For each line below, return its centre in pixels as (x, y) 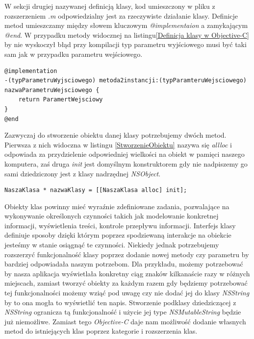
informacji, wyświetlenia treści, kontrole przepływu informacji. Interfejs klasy (120, 225)
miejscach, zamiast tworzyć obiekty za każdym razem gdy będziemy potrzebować (126, 283)
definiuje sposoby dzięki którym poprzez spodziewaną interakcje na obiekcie (118, 235)
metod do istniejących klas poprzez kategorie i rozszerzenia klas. (101, 331)
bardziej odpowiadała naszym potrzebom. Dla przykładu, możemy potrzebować (124, 264)
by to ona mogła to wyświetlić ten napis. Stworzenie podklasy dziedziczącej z (120, 302)
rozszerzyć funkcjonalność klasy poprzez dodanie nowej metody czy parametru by (127, 254)
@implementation (31, 71)
